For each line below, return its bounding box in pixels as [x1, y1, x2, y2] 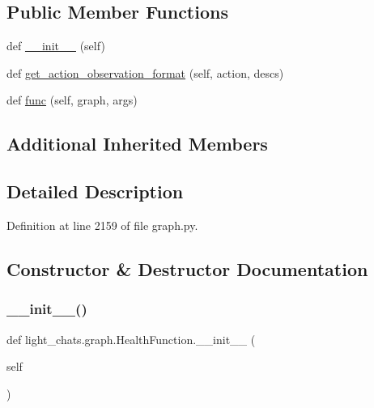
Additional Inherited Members [6, 131, 268, 156]
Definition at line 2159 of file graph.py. [6, 216, 198, 233]
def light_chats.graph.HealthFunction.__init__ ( [6, 330, 256, 347]
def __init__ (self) [6, 37, 105, 54]
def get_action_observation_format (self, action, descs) [6, 64, 284, 81]
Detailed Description [6, 179, 184, 204]
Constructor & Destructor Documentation [6, 256, 368, 281]
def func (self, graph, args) [6, 91, 138, 108]
